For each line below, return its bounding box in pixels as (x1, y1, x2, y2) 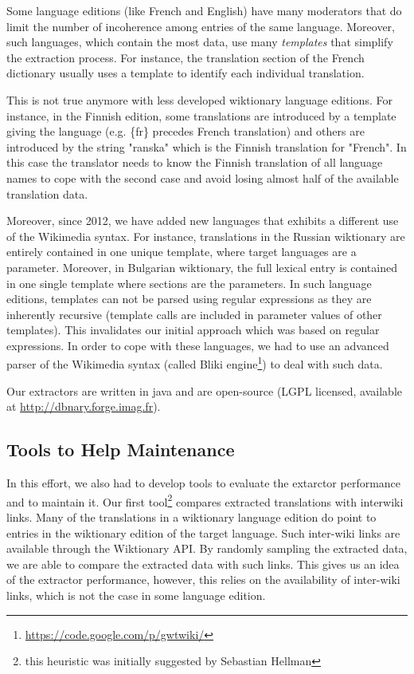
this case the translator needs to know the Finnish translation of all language (6, 154, 383, 171)
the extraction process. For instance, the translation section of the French (6, 49, 365, 65)
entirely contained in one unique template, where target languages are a (6, 243, 357, 260)
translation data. (6, 185, 88, 202)
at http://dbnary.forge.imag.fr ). (6, 398, 161, 415)
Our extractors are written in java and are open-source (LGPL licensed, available (6, 382, 403, 399)
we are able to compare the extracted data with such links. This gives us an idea (6, 555, 400, 572)
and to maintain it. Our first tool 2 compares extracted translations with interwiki (6, 491, 404, 510)
